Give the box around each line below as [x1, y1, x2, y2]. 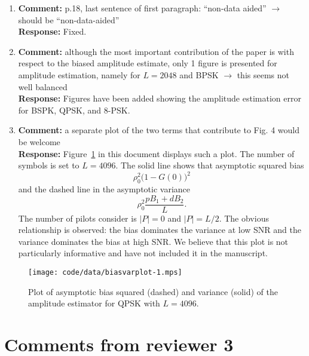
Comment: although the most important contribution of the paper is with [18, 45, 294, 57]
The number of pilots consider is [18, 211, 137, 224]
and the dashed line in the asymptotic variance [18, 183, 190, 195]
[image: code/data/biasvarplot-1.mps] [28, 268, 182, 277]
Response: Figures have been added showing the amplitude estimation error [18, 92, 301, 105]
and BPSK [179, 68, 219, 81]
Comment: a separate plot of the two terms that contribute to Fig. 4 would [18, 124, 300, 136]
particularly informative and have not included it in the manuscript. [18, 247, 268, 259]
